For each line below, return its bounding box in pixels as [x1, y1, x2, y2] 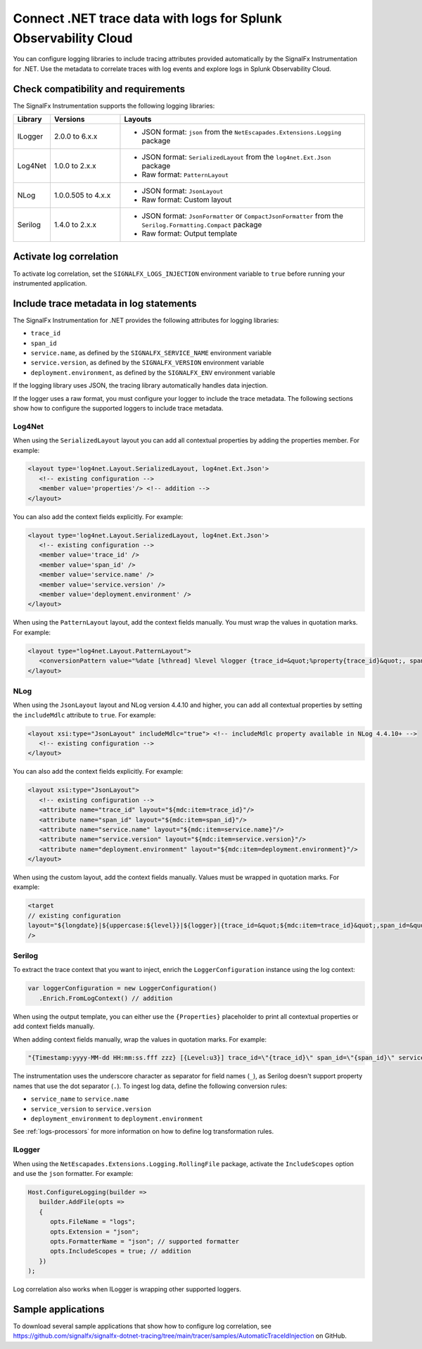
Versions [53, 115, 85, 124]
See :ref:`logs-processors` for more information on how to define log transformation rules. [13, 1127, 274, 1136]
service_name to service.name [30, 1094, 129, 1104]
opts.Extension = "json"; [50, 1227, 140, 1236]
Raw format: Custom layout [141, 195, 232, 205]
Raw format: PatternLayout [141, 170, 229, 179]
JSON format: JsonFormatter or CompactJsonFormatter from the [141, 211, 344, 221]
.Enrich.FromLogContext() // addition [39, 994, 173, 1002]
